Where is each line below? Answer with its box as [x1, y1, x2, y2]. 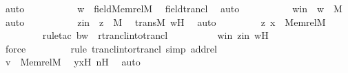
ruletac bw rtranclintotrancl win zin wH [42, 28, 269, 42]
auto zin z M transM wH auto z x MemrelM [5, 14, 326, 29]
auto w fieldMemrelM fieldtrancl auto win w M [5, 1, 342, 15]
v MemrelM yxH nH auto [5, 55, 141, 69]
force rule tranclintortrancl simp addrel [5, 41, 217, 55]
